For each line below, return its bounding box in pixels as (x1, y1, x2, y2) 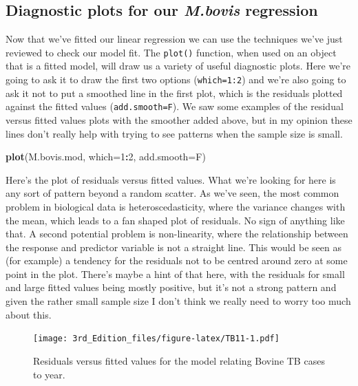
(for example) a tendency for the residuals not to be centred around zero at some (6, 253, 348, 268)
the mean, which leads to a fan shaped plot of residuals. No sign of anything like (6, 213, 345, 227)
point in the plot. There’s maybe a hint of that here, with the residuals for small (6, 266, 345, 281)
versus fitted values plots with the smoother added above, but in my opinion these (6, 112, 352, 127)
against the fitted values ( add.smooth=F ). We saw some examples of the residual (6, 99, 344, 114)
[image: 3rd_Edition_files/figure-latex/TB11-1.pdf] (33, 334, 280, 344)
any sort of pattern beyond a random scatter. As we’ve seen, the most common (6, 186, 339, 200)
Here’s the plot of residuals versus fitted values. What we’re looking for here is (6, 172, 336, 186)
